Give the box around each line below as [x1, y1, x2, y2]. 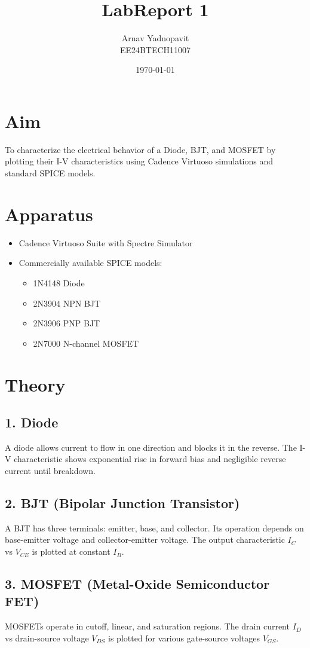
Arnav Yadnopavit [121, 32, 189, 44]
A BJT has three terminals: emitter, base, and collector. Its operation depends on [5, 521, 304, 534]
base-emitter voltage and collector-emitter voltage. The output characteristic [5, 533, 285, 546]
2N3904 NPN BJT [33, 297, 101, 309]
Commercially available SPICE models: [19, 256, 162, 269]
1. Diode [5, 413, 59, 432]
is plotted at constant [32, 545, 111, 558]
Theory [5, 372, 66, 396]
